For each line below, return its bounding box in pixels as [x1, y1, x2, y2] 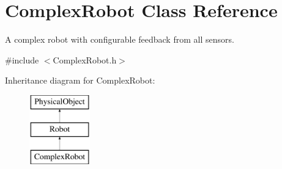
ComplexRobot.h [53, 53, 117, 66]
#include [5, 53, 39, 66]
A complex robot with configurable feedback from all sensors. [5, 33, 234, 46]
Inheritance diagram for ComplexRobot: [5, 74, 155, 87]
